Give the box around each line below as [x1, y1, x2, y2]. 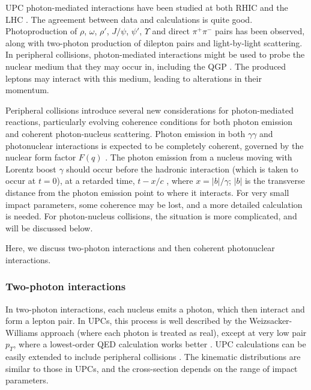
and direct [152, 25, 190, 37]
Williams [5, 326, 38, 338]
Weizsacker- [249, 314, 292, 327]
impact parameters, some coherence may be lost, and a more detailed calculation [5, 198, 303, 210]
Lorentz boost [5, 162, 56, 175]
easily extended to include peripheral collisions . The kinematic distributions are [5, 350, 301, 363]
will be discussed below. [5, 221, 93, 234]
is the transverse [244, 174, 305, 187]
